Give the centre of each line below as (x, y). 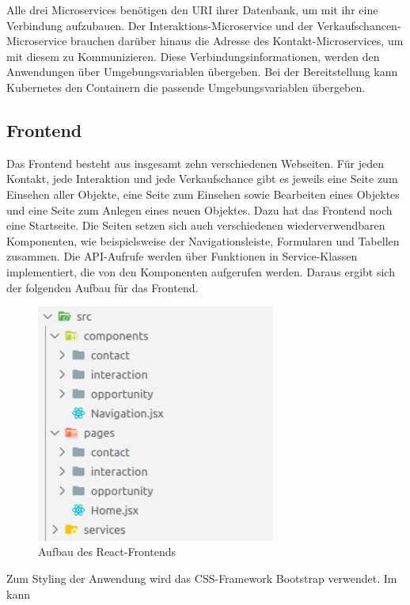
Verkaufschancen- (359, 25)
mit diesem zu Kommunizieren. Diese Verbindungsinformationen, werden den (193, 56)
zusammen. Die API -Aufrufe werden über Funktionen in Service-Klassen (182, 256)
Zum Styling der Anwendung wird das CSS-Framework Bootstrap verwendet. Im (202, 578)
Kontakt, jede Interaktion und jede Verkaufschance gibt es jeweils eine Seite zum (202, 179)
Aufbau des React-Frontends (107, 552)
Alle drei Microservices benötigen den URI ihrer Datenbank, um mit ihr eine (192, 10)
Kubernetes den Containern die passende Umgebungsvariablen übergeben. (186, 87)
